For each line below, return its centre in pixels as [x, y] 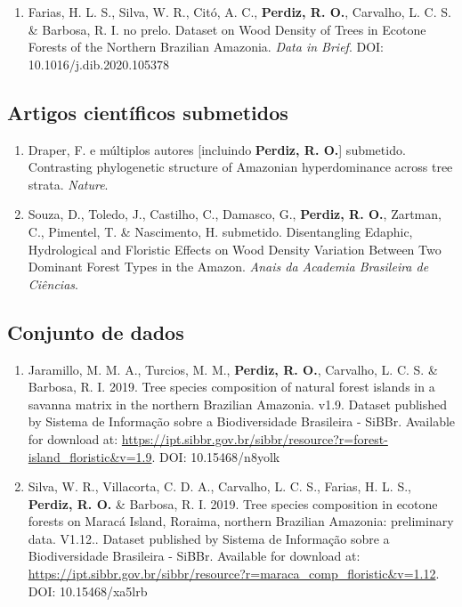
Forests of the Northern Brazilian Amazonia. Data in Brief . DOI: [206, 47]
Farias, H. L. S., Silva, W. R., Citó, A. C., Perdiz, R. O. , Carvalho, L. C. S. [239, 12]
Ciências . [53, 283]
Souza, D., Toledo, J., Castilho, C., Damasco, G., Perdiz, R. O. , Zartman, [235, 214]
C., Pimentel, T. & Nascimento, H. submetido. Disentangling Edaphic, [220, 231]
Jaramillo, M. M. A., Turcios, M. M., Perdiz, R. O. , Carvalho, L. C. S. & [233, 369]
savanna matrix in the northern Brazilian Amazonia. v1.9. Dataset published [237, 404]
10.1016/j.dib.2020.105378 [99, 64]
